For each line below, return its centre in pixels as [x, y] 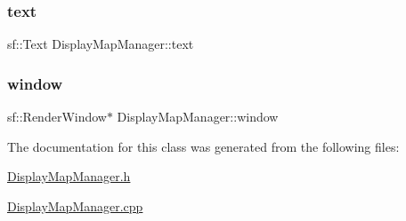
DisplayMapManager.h [69, 176]
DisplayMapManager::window [198, 117]
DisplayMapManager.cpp [75, 205]
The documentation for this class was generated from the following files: [203, 146]
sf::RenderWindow [57, 117]
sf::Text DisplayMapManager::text [101, 44]
